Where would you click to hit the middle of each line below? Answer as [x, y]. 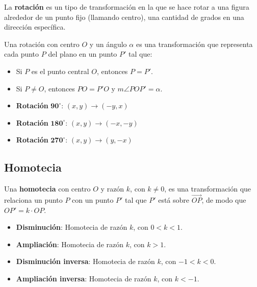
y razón [112, 189]
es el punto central [60, 71]
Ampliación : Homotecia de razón [70, 244]
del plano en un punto [83, 54]
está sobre [174, 199]
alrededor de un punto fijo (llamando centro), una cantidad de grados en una [124, 17]
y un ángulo [108, 44]
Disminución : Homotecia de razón [72, 227]
